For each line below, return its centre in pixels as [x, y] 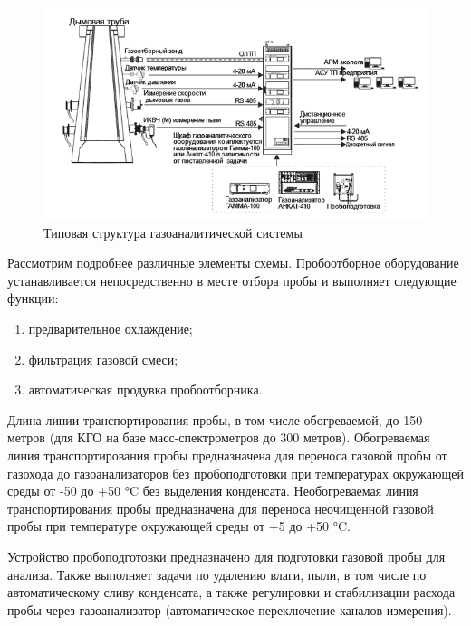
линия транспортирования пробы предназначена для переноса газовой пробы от [227, 455]
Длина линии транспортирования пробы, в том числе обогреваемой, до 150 [215, 419]
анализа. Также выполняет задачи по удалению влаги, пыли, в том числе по [217, 574]
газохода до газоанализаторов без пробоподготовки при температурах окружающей [235, 473]
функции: [33, 298]
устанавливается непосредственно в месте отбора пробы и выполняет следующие [232, 280]
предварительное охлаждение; [111, 328]
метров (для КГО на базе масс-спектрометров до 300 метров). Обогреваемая [219, 437]
